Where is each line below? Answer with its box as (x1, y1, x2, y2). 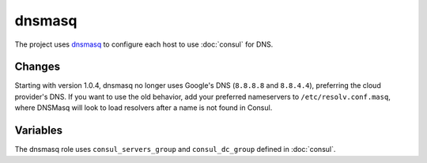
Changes (14, 60, 61, 74)
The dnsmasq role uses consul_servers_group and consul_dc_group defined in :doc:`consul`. (14, 145, 336, 154)
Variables (14, 123, 63, 138)
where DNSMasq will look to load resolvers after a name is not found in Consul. (14, 103, 273, 112)
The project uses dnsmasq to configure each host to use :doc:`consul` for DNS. (14, 40, 274, 49)
